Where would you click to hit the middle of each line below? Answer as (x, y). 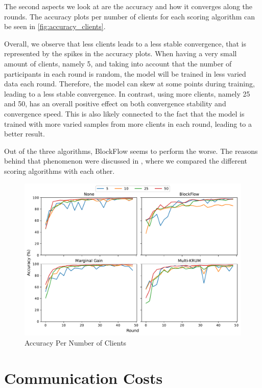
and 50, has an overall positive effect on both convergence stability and (115, 104)
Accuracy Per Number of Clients (76, 342)
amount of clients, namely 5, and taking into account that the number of (118, 63)
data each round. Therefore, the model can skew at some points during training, (129, 84)
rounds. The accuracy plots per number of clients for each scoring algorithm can (129, 16)
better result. (25, 134)
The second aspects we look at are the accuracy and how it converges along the (128, 6)
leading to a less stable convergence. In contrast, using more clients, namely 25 (127, 93)
